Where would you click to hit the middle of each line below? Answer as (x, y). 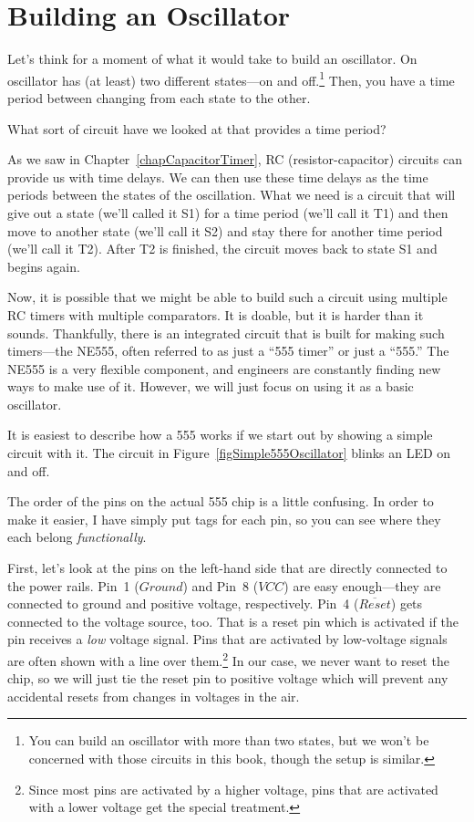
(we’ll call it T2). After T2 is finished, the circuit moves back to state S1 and (222, 249)
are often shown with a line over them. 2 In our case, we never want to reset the (228, 659)
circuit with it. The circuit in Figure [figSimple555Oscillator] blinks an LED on (229, 453)
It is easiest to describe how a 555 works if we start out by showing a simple (220, 435)
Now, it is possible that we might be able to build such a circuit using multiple (227, 297)
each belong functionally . (77, 537)
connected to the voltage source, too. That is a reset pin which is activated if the (233, 621)
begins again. (44, 266)
